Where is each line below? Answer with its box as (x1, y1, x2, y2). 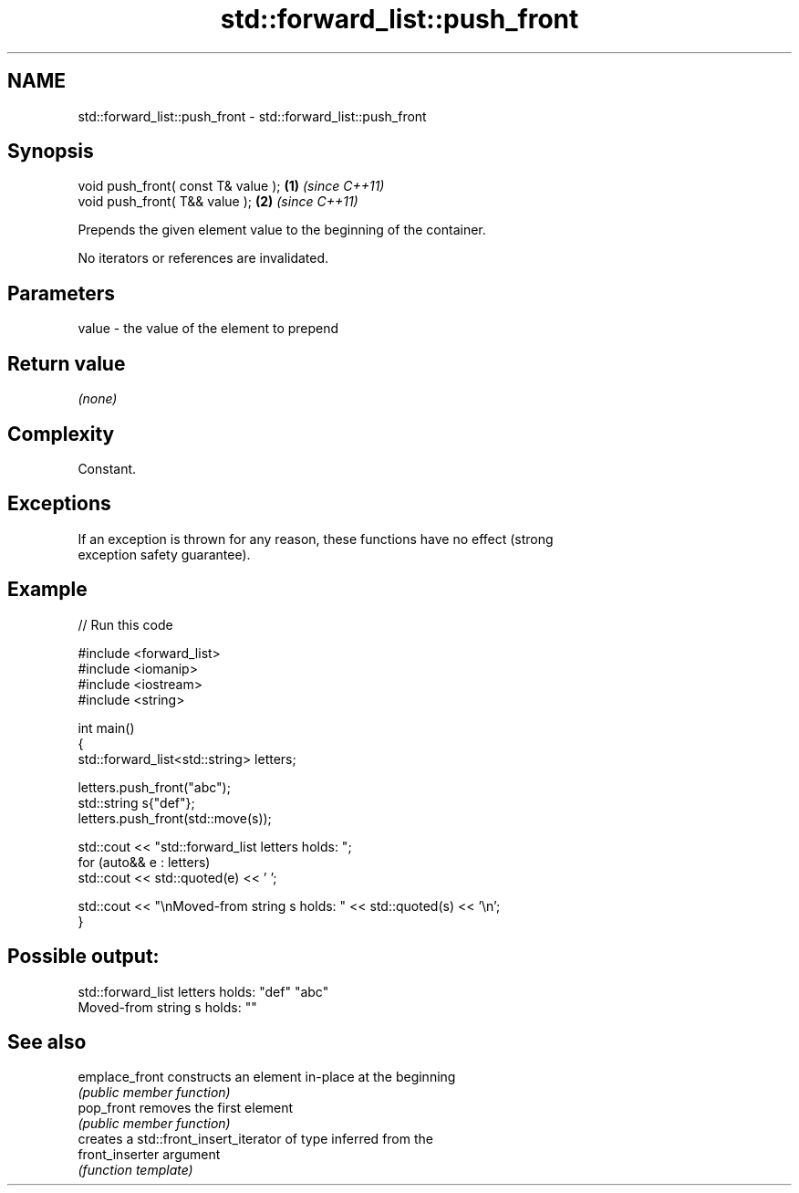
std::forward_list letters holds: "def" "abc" (78, 983, 329, 999)
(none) (78, 391, 118, 407)
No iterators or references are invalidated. (78, 250, 329, 267)
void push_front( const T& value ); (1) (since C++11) (78, 178, 385, 194)
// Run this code (78, 616, 173, 633)
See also (7, 1030, 87, 1053)
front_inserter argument (78, 1146, 221, 1163)
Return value (7, 351, 126, 375)
